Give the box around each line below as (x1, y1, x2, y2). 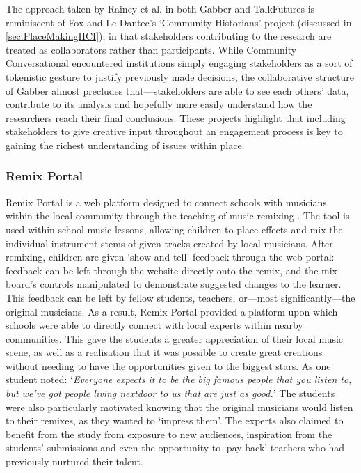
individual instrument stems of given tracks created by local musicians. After (6, 235, 333, 250)
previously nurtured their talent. (6, 454, 143, 469)
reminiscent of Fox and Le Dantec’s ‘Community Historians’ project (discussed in (6, 15, 352, 29)
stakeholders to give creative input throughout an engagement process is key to (6, 124, 343, 139)
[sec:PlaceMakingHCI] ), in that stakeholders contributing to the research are (6, 29, 332, 43)
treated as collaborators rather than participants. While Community (6, 42, 297, 56)
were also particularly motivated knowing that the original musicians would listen (6, 399, 353, 414)
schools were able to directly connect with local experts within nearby (6, 318, 303, 332)
